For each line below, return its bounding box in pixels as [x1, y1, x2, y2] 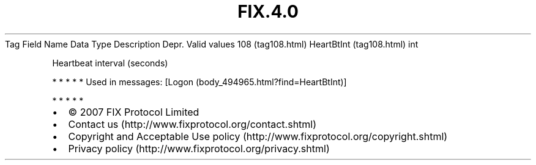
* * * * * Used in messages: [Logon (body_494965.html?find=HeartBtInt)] [52, 76, 347, 87]
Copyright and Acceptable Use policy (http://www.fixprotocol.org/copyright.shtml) [68, 130, 448, 142]
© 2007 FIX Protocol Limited [68, 105, 199, 118]
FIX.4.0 [237, 1, 299, 22]
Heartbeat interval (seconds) [52, 57, 168, 68]
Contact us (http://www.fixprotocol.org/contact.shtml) [68, 118, 317, 130]
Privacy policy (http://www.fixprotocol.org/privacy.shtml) [68, 142, 330, 155]
